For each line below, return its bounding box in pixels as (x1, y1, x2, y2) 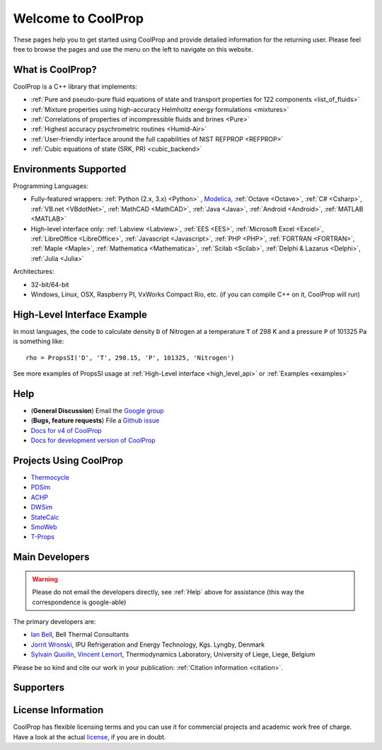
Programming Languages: (13, 182, 88, 190)
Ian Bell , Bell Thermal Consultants (30, 630, 129, 639)
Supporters (13, 681, 65, 693)
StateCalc (30, 513, 59, 521)
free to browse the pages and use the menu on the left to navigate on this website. (13, 45, 254, 53)
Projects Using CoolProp (13, 454, 124, 466)
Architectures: (13, 267, 54, 276)
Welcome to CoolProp (13, 11, 144, 26)
